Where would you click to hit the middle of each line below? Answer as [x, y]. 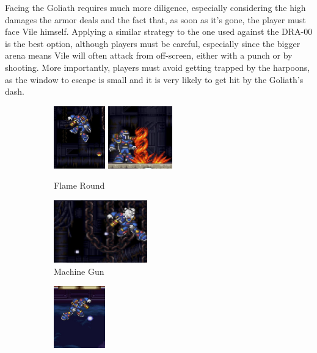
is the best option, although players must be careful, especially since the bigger [153, 43]
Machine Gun [79, 271]
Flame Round [79, 185]
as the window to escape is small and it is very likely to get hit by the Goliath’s [154, 79]
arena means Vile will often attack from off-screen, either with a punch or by [149, 55]
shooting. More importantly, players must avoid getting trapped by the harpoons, [158, 67]
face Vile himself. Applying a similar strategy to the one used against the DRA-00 [159, 31]
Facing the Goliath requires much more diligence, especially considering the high [155, 7]
